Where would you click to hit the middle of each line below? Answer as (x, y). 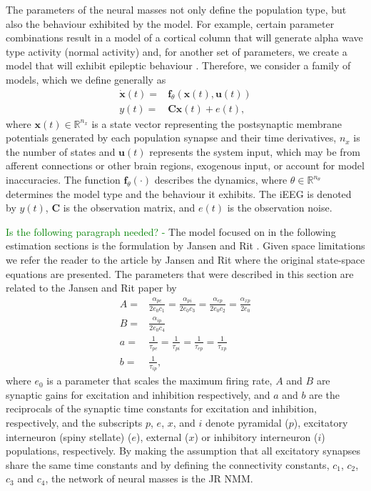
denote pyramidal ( (247, 422)
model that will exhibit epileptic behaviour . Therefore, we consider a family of (178, 65)
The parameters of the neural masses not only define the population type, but (176, 9)
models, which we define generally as (86, 79)
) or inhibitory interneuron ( (256, 436)
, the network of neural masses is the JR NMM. (149, 478)
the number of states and (61, 151)
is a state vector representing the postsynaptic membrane (217, 123)
